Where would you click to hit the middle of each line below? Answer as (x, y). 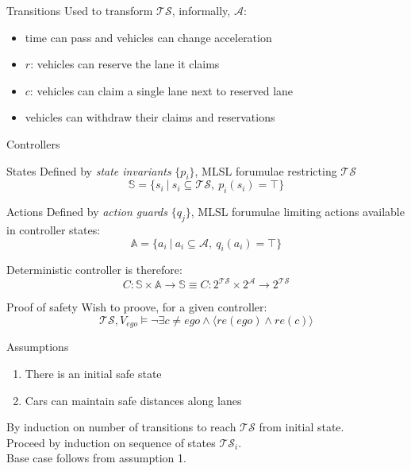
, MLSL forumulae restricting (266, 170)
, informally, (201, 10)
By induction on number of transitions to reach (121, 427)
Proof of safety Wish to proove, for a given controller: (137, 307)
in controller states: (54, 229)
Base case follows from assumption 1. (96, 458)
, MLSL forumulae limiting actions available (298, 212)
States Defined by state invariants (89, 170)
